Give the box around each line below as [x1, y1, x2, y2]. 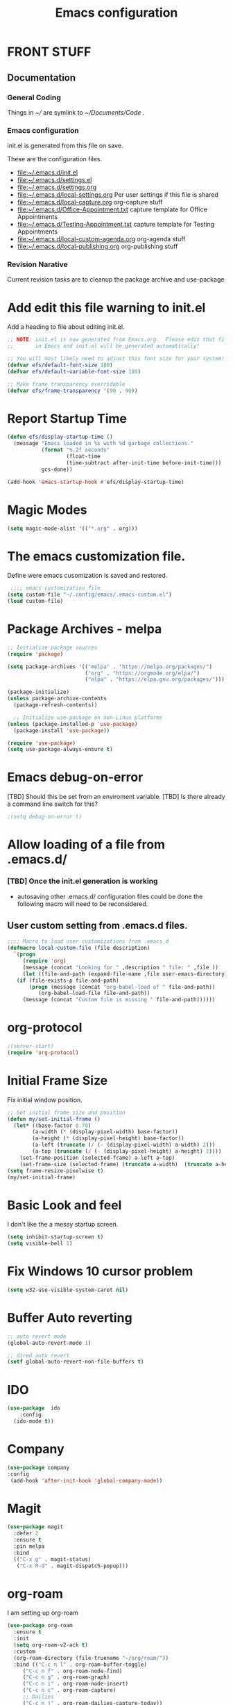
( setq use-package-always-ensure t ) [7, 746, 113, 753]
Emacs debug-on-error [7, 770, 144, 785]
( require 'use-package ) [7, 739, 76, 747]
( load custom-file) [7, 598, 64, 605]
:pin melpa [13, 1543, 45, 1550]
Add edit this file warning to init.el [7, 300, 206, 316]
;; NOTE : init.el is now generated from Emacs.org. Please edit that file [7, 336, 231, 344]
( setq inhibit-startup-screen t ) [7, 1234, 104, 1241]
